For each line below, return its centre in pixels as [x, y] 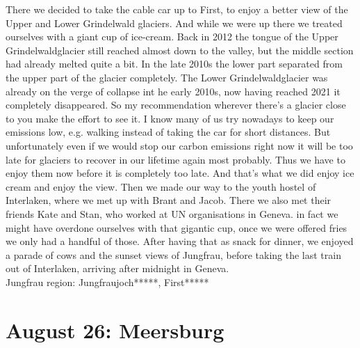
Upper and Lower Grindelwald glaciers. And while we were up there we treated [174, 23]
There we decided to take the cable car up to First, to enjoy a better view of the [177, 9]
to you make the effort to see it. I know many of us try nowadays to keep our [170, 118]
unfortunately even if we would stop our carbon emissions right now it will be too [179, 145]
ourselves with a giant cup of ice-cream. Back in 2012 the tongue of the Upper [172, 37]
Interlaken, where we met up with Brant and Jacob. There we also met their [169, 200]
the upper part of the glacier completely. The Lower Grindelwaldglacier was [167, 77]
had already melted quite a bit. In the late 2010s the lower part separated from [174, 64]
